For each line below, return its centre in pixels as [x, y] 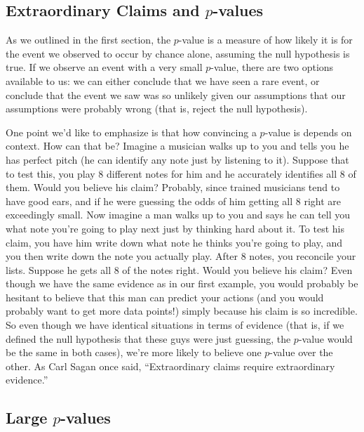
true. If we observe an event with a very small [104, 67]
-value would [325, 338]
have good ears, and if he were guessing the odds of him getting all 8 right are [174, 201]
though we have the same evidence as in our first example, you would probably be [182, 283]
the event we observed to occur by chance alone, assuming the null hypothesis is [178, 53]
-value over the [301, 352]
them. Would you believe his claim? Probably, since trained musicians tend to [173, 187]
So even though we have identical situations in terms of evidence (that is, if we [175, 325]
